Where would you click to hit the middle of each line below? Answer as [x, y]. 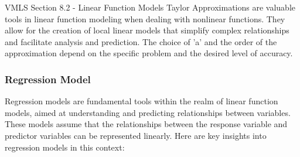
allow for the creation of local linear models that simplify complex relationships [147, 30]
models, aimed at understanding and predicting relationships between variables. [148, 112]
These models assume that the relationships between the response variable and [146, 124]
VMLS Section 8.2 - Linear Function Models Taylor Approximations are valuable [150, 7]
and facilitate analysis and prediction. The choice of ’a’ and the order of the [141, 41]
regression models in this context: [65, 147]
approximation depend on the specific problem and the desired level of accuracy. [149, 53]
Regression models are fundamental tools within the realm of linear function [142, 101]
